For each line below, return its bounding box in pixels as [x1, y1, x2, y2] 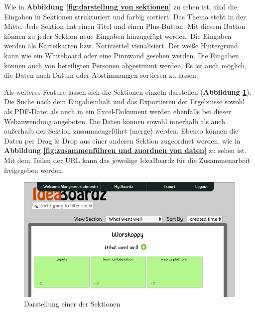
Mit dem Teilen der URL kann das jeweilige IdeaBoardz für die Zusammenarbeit [4, 155, 250, 165]
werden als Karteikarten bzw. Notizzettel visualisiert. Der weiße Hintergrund [4, 40, 238, 51]
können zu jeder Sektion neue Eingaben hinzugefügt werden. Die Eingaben [4, 30, 232, 41]
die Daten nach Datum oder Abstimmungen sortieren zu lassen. [4, 70, 198, 80]
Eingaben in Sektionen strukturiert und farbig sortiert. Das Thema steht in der [4, 11, 246, 21]
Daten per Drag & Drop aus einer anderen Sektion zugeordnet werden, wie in [4, 135, 241, 146]
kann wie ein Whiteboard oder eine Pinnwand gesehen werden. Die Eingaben [4, 50, 239, 60]
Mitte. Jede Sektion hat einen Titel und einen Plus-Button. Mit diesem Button [4, 21, 246, 31]
